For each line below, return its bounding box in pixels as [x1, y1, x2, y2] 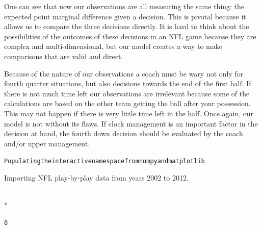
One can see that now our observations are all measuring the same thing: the [4, 1, 245, 11]
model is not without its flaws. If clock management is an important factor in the [4, 118, 258, 129]
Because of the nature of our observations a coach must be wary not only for [4, 68, 244, 79]
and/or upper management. [4, 138, 90, 148]
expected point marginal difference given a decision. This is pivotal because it [4, 11, 246, 21]
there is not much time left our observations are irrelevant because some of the [4, 88, 250, 98]
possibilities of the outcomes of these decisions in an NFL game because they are [4, 31, 256, 41]
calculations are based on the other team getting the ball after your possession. [4, 98, 251, 109]
